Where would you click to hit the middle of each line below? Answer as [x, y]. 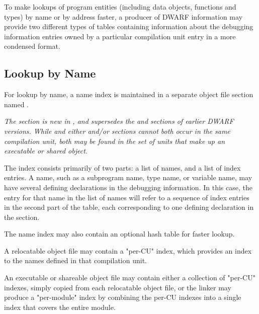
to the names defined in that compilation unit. [75, 260]
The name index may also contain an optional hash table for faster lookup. [119, 234]
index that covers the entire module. [60, 307]
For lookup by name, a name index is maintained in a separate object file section [129, 94]
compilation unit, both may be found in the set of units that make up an [115, 141]
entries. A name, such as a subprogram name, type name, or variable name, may [128, 177]
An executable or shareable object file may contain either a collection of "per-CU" [130, 278]
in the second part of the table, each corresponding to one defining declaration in [129, 207]
